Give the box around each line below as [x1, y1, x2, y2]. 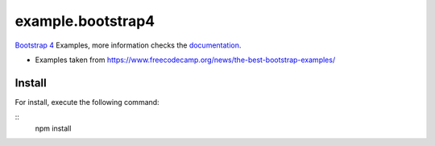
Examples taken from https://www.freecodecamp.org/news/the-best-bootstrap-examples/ [35, 55, 336, 65]
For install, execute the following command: [14, 97, 160, 106]
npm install [35, 123, 72, 133]
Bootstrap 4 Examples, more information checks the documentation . [14, 40, 242, 50]
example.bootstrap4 [14, 12, 155, 30]
